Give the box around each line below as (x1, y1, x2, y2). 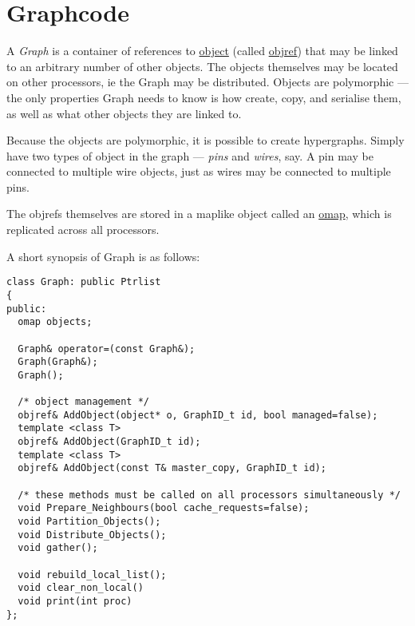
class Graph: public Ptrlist (6, 276, 161, 288)
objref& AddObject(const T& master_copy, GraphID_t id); (18, 462, 326, 474)
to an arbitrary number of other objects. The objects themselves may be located (6, 57, 398, 74)
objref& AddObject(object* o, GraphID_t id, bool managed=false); (18, 409, 378, 421)
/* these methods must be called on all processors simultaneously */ (18, 489, 401, 501)
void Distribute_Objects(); (18, 529, 167, 541)
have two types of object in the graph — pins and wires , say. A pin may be (6, 147, 373, 164)
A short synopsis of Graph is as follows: (6, 248, 200, 264)
